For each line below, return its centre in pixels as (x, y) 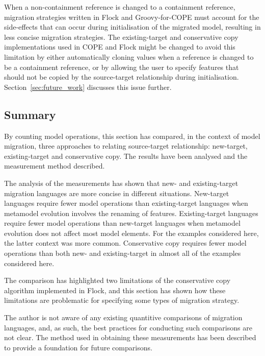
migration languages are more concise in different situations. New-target (117, 193)
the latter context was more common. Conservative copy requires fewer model (125, 243)
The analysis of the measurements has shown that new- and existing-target (121, 183)
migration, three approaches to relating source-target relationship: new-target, (126, 146)
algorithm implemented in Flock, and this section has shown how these (115, 290)
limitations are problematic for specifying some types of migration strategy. (122, 300)
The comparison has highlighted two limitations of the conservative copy (117, 280)
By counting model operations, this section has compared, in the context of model (132, 136)
